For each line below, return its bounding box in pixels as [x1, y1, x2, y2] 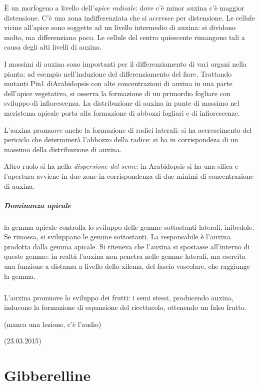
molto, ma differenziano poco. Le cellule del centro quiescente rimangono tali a [4, 32, 245, 42]
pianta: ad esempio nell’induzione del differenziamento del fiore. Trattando [4, 68, 232, 79]
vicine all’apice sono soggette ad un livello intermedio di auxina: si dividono [4, 22, 236, 33]
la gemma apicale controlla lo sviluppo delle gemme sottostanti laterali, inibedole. [4, 221, 254, 232]
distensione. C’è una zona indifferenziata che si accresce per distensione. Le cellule [4, 12, 255, 23]
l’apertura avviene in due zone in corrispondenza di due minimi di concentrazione [4, 170, 253, 181]
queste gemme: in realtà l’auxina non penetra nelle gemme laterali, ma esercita [4, 251, 245, 261]
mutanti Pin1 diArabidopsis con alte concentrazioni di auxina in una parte [4, 78, 232, 89]
